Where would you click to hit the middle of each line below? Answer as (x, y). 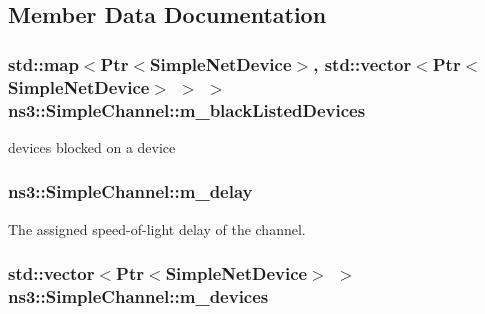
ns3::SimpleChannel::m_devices (138, 296)
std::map (43, 63)
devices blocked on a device (92, 146)
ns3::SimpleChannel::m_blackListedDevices (187, 109)
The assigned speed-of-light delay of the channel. (157, 228)
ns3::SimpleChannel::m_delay (130, 191)
